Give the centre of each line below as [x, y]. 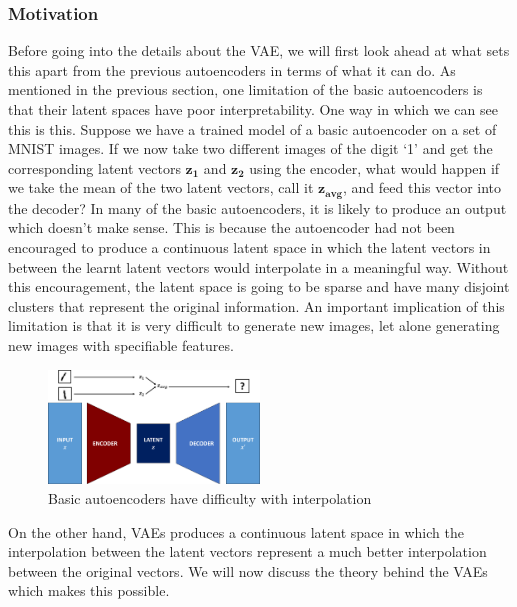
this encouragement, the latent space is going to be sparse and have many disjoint [259, 286]
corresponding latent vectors [94, 167]
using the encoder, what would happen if [374, 167]
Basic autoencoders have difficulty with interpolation [210, 498]
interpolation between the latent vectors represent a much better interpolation [247, 551]
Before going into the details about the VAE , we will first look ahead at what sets [259, 50]
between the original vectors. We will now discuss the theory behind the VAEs [248, 570]
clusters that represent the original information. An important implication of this [256, 305]
